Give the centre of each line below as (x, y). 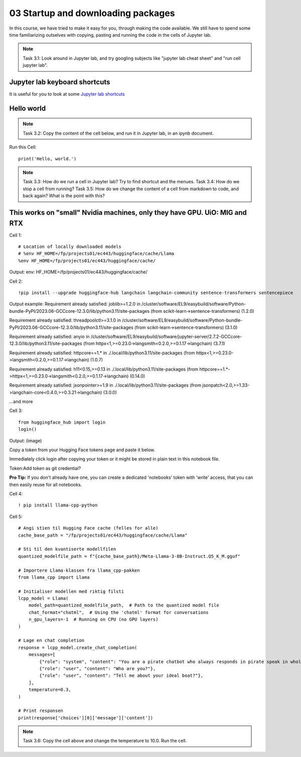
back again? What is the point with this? (64, 196)
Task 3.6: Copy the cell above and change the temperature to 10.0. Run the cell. (105, 741)
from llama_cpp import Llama (54, 577)
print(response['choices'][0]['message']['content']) (86, 718)
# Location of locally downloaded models (70, 247)
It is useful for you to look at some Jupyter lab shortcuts (67, 94)
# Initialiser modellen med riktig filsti (71, 591)
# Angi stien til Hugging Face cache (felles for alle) (88, 528)
